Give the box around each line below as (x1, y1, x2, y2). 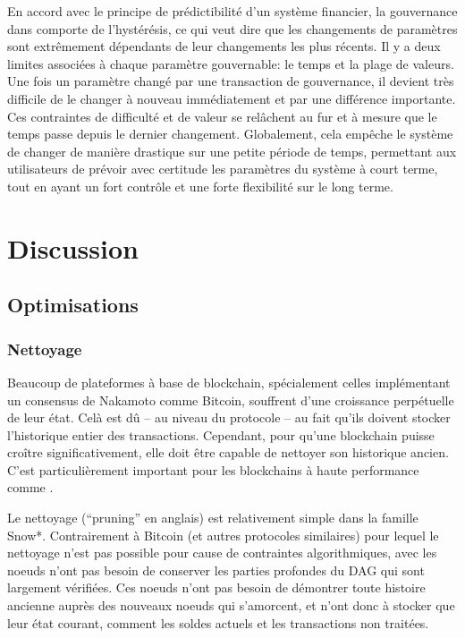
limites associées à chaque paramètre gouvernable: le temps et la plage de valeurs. (7, 54, 454, 72)
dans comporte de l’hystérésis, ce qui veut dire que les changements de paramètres (7, 19, 458, 38)
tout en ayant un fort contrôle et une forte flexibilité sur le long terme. (7, 176, 393, 195)
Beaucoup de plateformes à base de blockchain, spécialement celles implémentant (7, 372, 451, 391)
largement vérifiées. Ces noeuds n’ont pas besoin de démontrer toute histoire (7, 578, 426, 597)
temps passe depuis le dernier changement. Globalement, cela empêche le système (7, 124, 453, 143)
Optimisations (7, 291, 139, 319)
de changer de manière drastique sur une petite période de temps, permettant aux (7, 141, 457, 160)
